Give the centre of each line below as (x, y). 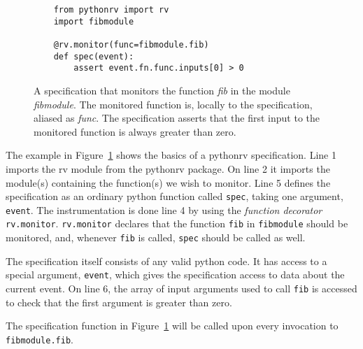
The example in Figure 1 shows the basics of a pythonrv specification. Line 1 (171, 155)
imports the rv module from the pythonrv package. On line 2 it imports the (168, 168)
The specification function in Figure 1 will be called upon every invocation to (172, 326)
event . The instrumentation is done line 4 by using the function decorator (164, 209)
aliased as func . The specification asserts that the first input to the (177, 118)
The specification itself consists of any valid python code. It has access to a (166, 261)
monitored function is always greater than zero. (135, 131)
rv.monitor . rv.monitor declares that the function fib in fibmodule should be (177, 223)
